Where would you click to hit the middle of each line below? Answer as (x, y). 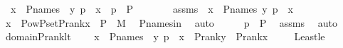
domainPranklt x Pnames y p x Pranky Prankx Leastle (165, 36)
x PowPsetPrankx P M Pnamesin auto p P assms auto (171, 22)
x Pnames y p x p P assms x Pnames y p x (152, 8)
